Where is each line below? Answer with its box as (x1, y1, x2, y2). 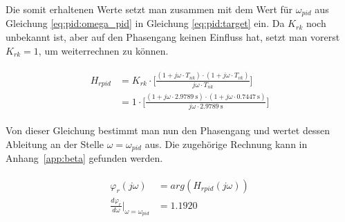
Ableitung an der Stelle (6, 136, 104, 151)
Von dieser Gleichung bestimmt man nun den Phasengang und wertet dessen (6, 122, 330, 137)
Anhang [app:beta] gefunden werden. (6, 151, 163, 165)
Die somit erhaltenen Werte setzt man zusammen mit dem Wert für (6, 2, 293, 16)
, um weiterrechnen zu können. (38, 43, 169, 57)
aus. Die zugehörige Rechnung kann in (144, 136, 308, 151)
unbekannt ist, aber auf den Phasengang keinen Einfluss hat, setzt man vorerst (6, 30, 340, 44)
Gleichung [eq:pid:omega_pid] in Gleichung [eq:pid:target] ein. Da (6, 16, 285, 30)
